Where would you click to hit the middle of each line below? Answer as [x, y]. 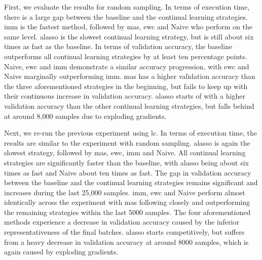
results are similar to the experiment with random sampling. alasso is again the [127, 142]
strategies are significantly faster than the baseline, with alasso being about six [126, 162]
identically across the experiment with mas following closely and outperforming [127, 202]
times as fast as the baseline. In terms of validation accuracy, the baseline [118, 46]
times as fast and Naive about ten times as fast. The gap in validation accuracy [128, 172]
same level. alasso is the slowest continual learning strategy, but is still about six [129, 36]
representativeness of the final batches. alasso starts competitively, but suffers [124, 232]
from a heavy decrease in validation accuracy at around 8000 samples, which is [126, 242]
